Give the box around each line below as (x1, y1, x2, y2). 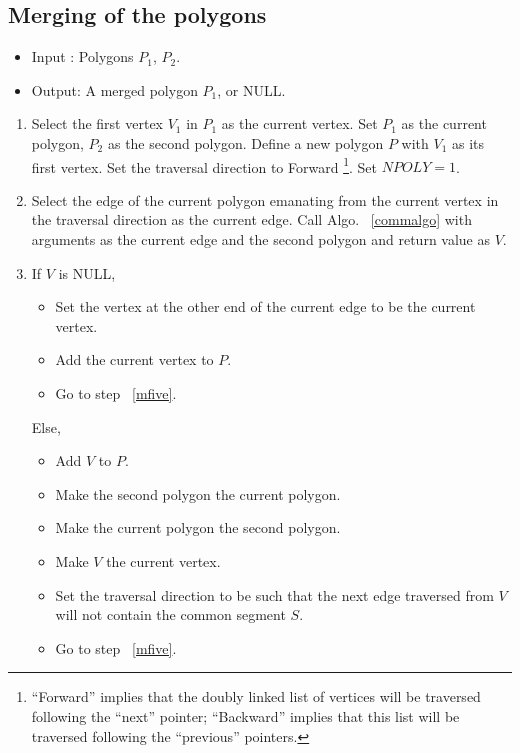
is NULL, (58, 262, 116, 283)
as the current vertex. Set (221, 113, 378, 134)
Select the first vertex (31, 113, 163, 134)
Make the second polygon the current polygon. (55, 483, 341, 504)
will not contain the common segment (55, 604, 286, 625)
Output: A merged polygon (31, 79, 198, 100)
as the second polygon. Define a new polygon (107, 132, 384, 153)
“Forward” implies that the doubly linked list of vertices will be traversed (31, 686, 481, 707)
